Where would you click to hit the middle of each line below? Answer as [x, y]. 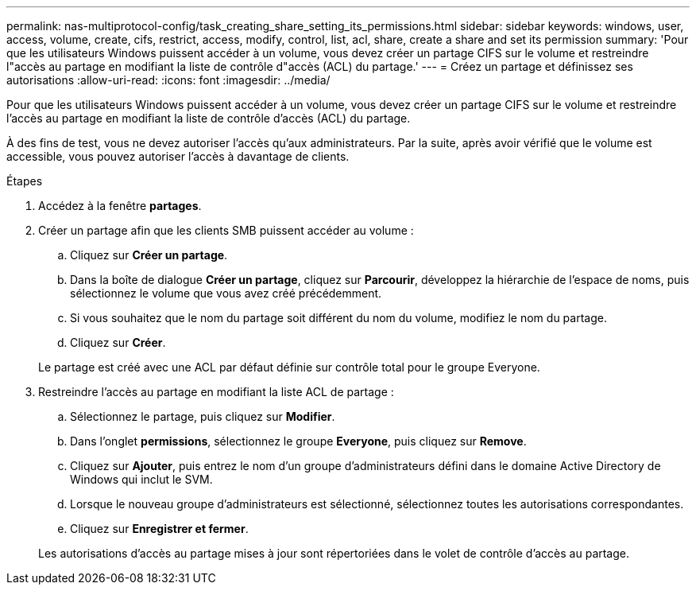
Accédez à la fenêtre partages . [120, 206]
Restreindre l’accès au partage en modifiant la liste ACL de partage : [216, 392]
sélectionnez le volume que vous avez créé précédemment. [226, 293]
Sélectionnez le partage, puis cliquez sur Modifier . [203, 416]
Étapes [25, 181]
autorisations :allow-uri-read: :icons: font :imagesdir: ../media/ [168, 80]
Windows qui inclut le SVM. [141, 479]
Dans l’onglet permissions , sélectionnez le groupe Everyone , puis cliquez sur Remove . [298, 441]
